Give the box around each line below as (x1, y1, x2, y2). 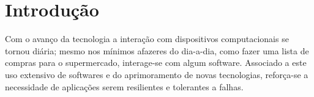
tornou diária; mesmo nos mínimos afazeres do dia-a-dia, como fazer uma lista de (5, 44, 309, 57)
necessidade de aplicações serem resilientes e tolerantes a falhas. (5, 80, 244, 93)
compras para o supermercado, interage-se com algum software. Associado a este (5, 56, 307, 69)
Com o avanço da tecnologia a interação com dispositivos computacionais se (5, 32, 289, 45)
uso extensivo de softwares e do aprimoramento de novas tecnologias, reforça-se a (5, 68, 308, 81)
